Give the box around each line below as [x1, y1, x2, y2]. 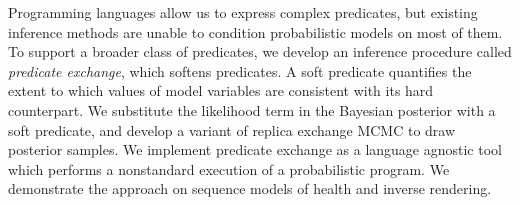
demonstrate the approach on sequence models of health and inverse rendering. [8, 178, 492, 199]
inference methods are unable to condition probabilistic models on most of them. [8, 21, 503, 42]
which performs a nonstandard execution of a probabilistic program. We [8, 158, 450, 179]
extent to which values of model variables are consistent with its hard [8, 80, 434, 101]
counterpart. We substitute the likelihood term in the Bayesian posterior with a [8, 99, 496, 120]
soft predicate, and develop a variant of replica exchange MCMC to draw [8, 119, 456, 140]
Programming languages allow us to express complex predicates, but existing [8, 2, 478, 22]
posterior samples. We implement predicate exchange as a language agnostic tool [8, 139, 502, 160]
